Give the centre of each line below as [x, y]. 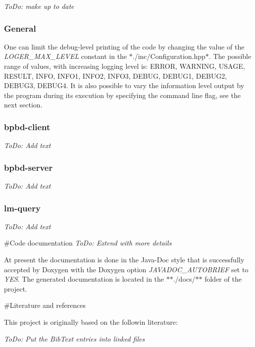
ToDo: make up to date [39, 6]
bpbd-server [28, 167]
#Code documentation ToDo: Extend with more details [88, 243]
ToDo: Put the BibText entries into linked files [75, 338]
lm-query [22, 208]
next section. [23, 105]
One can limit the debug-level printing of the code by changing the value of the [124, 46]
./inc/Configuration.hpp [169, 56]
